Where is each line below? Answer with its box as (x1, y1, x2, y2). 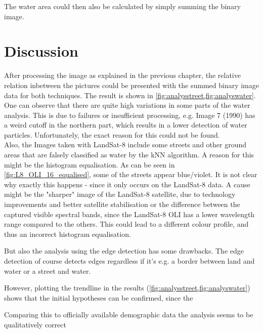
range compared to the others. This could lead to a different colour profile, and (4, 219, 249, 229)
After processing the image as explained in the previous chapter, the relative (4, 70, 241, 80)
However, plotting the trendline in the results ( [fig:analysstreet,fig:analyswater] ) (4, 282, 250, 293)
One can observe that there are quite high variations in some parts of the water (4, 100, 250, 110)
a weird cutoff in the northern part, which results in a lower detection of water (4, 119, 247, 130)
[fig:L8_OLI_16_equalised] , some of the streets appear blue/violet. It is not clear (4, 169, 257, 180)
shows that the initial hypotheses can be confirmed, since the (4, 292, 193, 303)
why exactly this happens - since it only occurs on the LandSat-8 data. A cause (4, 179, 250, 189)
